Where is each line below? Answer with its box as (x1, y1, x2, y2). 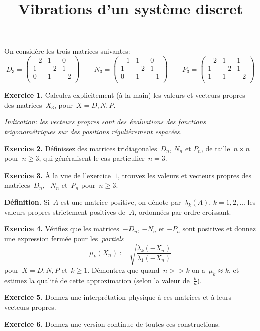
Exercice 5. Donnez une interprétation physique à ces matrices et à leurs (4, 292, 232, 302)
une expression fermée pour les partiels (4, 233, 124, 243)
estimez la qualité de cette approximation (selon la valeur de (4, 275, 190, 285)
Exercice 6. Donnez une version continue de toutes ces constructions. (4, 318, 220, 329)
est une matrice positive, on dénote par (60, 196, 181, 207)
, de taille (201, 143, 230, 153)
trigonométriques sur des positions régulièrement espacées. (4, 126, 182, 136)
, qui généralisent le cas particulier (39, 153, 145, 163)
